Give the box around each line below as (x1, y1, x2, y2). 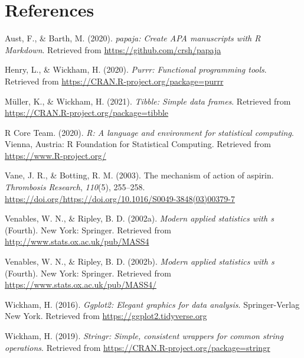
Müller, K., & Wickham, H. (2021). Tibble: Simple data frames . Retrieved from (5, 95, 291, 107)
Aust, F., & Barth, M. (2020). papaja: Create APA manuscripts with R (5, 32, 261, 44)
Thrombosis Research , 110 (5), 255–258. (5, 181, 145, 193)
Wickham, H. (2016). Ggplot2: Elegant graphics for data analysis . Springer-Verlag (5, 298, 300, 310)
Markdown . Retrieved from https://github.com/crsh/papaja (5, 43, 221, 56)
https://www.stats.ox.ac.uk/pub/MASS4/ (5, 278, 156, 291)
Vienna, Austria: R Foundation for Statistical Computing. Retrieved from (5, 138, 271, 150)
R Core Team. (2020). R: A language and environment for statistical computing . (5, 126, 294, 138)
